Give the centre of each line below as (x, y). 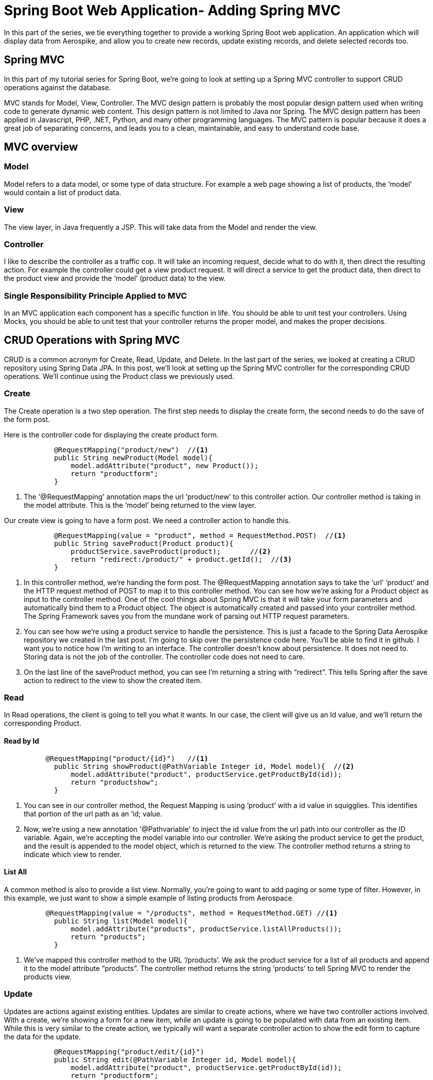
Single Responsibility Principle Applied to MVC (96, 296)
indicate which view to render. (73, 854)
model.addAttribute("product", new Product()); (165, 465)
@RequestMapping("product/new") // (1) (131, 450)
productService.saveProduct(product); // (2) (171, 551)
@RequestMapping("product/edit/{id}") (129, 1052)
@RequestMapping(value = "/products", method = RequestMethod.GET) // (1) (192, 913)
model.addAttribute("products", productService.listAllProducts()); (206, 929)
